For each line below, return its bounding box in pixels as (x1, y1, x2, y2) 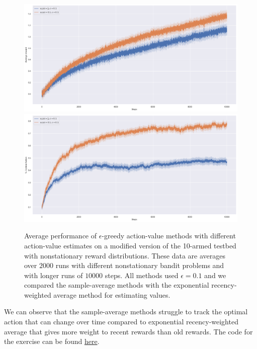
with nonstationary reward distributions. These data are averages (24, 250, 226, 260)
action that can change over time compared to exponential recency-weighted (4, 316, 238, 327)
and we (204, 270, 226, 280)
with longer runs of (24, 270, 83, 280)
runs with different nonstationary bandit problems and (55, 260, 224, 271)
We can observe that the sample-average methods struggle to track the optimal (4, 306, 248, 317)
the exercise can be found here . (4, 336, 100, 346)
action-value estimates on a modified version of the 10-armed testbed (24, 240, 236, 250)
